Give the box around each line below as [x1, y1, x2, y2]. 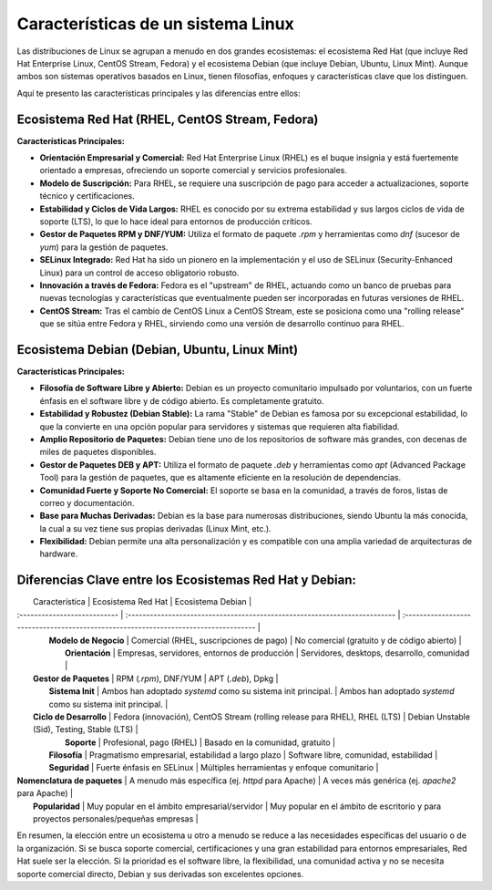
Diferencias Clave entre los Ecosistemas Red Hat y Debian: [16, 573, 357, 588]
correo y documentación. [39, 497, 135, 508]
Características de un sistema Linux [16, 14, 295, 34]
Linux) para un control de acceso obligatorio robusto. [39, 267, 240, 278]
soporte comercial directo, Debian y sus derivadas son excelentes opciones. [16, 868, 304, 879]
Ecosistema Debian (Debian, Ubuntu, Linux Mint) [16, 342, 299, 357]
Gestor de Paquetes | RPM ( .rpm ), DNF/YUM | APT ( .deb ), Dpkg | [33, 673, 279, 684]
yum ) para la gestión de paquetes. [39, 242, 169, 253]
